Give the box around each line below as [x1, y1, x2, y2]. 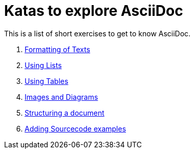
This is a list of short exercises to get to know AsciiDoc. [4, 29, 191, 38]
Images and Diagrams [25, 92, 98, 101]
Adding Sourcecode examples [25, 124, 126, 133]
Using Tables [25, 76, 69, 85]
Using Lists [25, 60, 62, 70]
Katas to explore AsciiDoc [4, 2, 183, 19]
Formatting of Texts [25, 45, 91, 54]
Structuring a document [25, 108, 104, 117]
